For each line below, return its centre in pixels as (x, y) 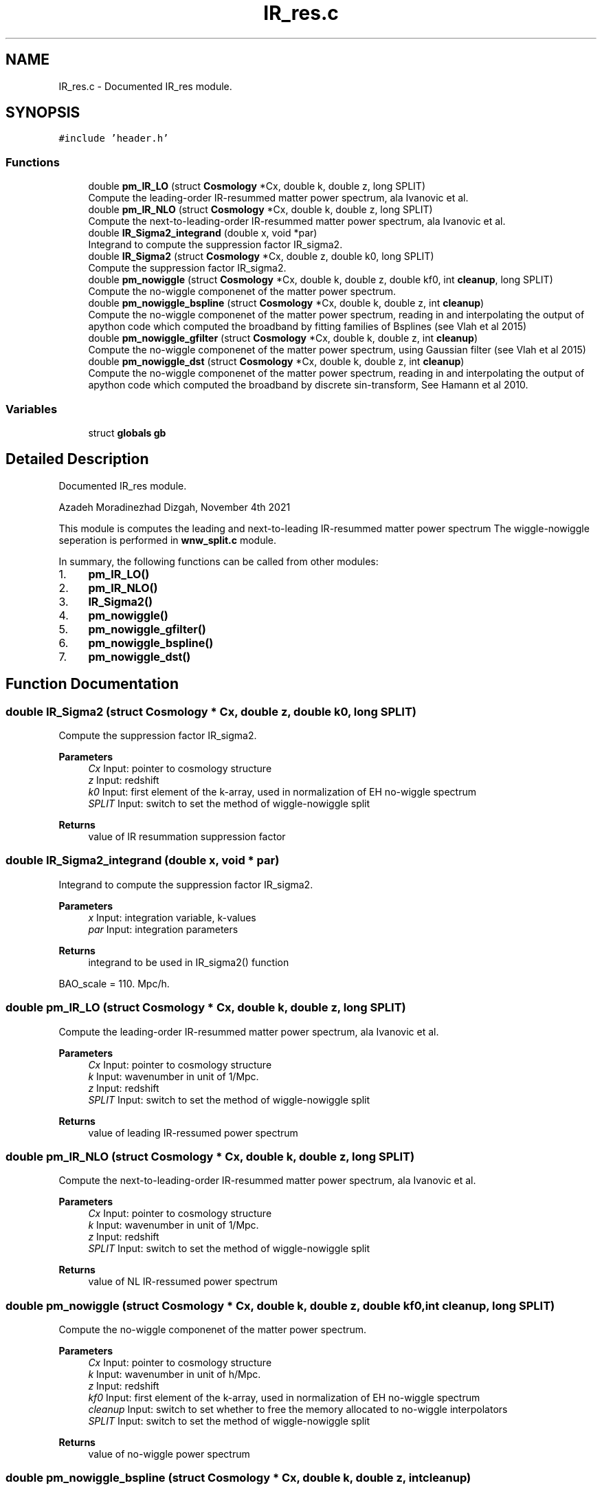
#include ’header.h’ (114, 139)
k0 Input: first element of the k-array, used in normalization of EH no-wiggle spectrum (282, 792)
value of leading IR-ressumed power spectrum (193, 1132)
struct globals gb (127, 432)
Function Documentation (92, 684)
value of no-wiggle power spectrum (169, 1454)
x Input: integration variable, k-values (172, 917)
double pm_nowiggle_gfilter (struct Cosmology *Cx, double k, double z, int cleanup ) (283, 338)
